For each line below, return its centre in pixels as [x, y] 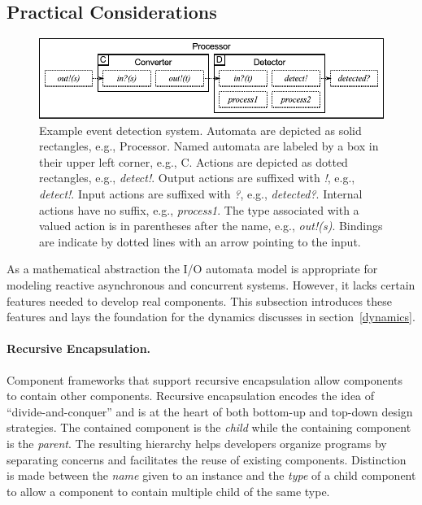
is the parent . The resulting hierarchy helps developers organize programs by [197, 443]
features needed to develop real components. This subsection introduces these [199, 300]
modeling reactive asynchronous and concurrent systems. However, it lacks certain [211, 284]
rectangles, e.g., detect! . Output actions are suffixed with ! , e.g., [197, 178]
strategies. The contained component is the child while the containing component [209, 427]
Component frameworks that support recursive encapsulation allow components [205, 379]
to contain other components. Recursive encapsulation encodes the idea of [191, 396]
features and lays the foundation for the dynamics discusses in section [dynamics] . [211, 317]
